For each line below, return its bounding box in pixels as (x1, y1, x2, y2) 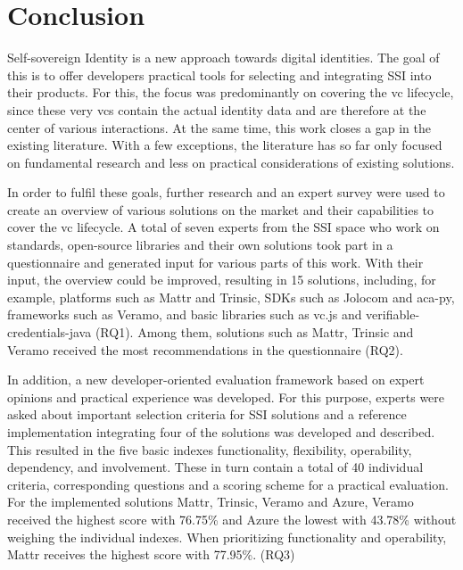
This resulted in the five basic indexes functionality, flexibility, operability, (7, 440, 412, 458)
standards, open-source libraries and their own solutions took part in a (7, 235, 393, 254)
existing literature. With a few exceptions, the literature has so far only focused (7, 136, 442, 154)
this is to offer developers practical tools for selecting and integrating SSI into (7, 65, 432, 84)
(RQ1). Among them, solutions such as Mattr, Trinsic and (95, 323, 414, 342)
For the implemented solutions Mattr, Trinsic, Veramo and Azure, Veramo (7, 492, 414, 511)
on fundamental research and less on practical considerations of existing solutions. (7, 153, 455, 171)
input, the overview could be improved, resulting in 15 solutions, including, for (7, 270, 436, 289)
